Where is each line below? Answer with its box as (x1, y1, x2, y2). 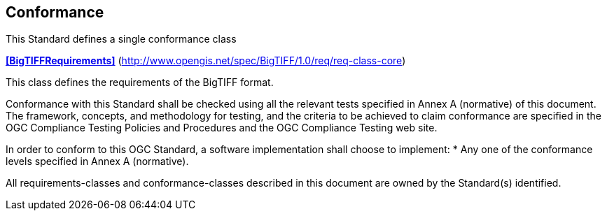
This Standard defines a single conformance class (6, 33, 237, 45)
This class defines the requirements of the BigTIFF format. (6, 76, 274, 89)
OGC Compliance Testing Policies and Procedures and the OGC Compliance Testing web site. (6, 122, 438, 134)
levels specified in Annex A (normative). (6, 155, 189, 168)
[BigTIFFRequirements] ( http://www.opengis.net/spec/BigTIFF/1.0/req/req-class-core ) (6, 55, 406, 67)
